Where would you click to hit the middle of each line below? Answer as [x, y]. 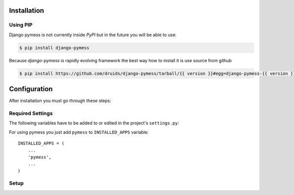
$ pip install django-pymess [54, 48]
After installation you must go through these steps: [60, 101]
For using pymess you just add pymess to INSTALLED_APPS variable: [79, 132]
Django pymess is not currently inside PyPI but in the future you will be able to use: [93, 35]
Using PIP [21, 25]
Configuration [31, 89]
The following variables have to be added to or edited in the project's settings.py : [94, 123]
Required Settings [31, 113]
